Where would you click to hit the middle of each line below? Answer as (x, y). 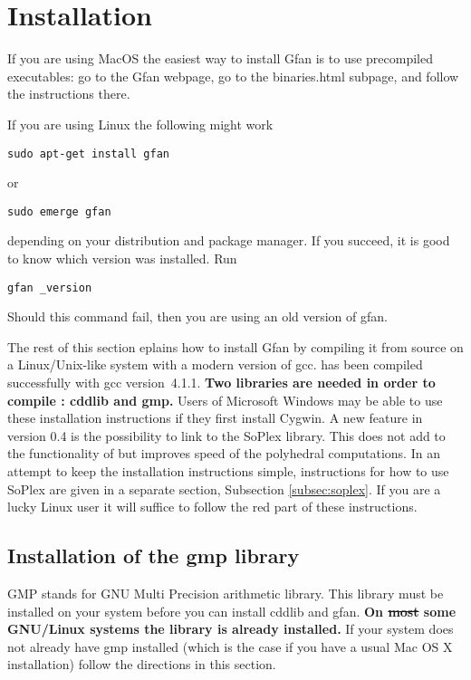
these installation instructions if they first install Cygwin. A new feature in (215, 418)
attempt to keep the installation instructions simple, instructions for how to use (228, 471)
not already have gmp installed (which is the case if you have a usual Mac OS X (230, 646)
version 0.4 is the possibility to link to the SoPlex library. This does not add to (226, 435)
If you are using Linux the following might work (140, 124)
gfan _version (50, 287)
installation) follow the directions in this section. (142, 664)
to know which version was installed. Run (122, 258)
